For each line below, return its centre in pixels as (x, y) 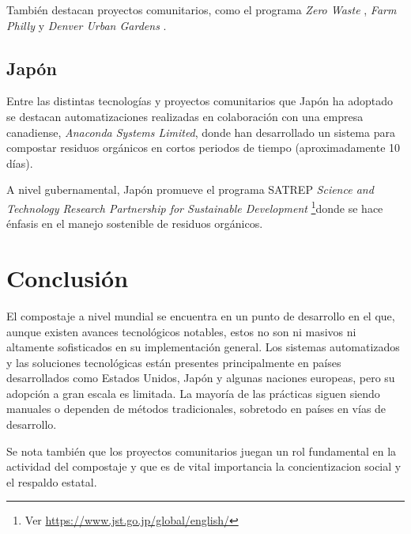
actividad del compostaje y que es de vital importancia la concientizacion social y (204, 466)
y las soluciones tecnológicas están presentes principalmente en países (174, 362)
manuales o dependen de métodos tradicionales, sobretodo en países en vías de (196, 409)
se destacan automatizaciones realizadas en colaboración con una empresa (185, 116)
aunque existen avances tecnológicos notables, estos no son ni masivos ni (181, 331)
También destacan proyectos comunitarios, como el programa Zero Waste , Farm (202, 9)
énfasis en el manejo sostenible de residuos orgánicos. (135, 223)
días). (20, 163)
